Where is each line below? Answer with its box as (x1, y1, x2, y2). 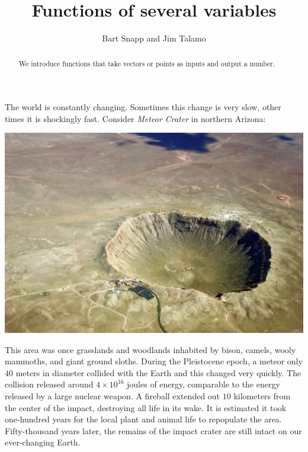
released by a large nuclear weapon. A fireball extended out (5, 389, 220, 402)
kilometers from (233, 389, 291, 402)
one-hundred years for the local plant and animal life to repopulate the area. (5, 413, 282, 425)
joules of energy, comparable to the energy (127, 378, 280, 390)
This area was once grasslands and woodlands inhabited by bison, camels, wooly (5, 343, 296, 355)
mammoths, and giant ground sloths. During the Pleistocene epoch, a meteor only (5, 355, 303, 367)
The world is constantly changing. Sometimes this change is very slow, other (5, 101, 281, 113)
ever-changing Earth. (5, 436, 81, 448)
